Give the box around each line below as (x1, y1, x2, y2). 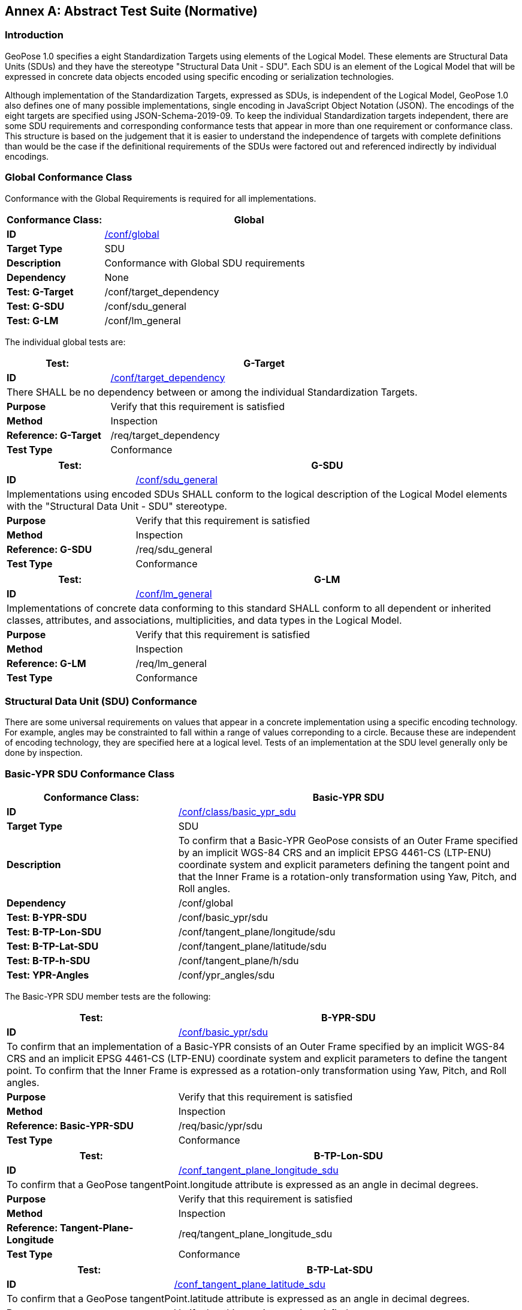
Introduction (5, 29, 64, 41)
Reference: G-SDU (7, 543, 92, 555)
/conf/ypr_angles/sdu (178, 969, 275, 982)
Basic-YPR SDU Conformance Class (5, 767, 175, 780)
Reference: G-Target (7, 429, 101, 441)
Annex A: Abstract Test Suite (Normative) (5, 4, 258, 19)
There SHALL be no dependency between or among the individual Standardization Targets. (7, 385, 418, 398)
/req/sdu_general (135, 543, 213, 555)
